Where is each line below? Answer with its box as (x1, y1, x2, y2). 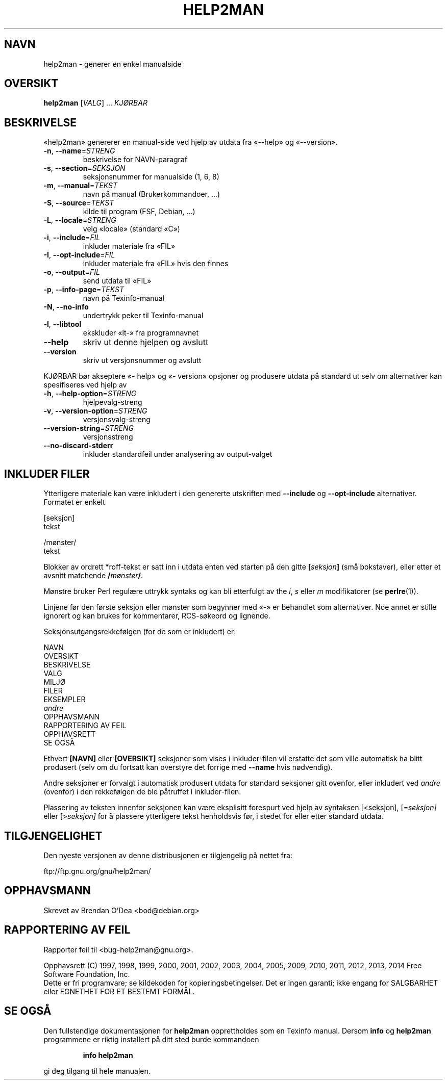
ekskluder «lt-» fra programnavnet (83, 328, 198, 338)
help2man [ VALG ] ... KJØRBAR (43, 98, 147, 108)
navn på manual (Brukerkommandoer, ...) (83, 190, 220, 199)
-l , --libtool (43, 320, 82, 329)
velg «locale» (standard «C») (83, 224, 180, 234)
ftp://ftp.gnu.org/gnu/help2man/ (43, 866, 151, 875)
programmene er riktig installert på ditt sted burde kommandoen (43, 1035, 259, 1044)
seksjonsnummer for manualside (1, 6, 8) (83, 172, 219, 182)
